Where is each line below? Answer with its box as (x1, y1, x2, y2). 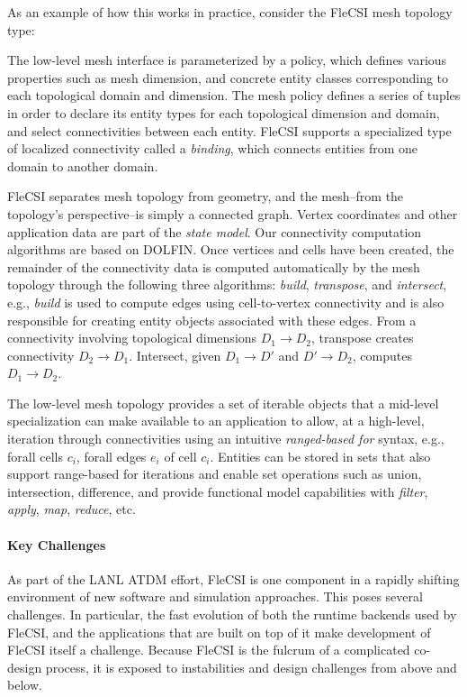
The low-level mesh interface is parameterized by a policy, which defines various (7, 50, 447, 69)
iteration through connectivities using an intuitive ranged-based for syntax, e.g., (7, 429, 445, 448)
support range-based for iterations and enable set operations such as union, (7, 464, 422, 483)
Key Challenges (7, 535, 106, 554)
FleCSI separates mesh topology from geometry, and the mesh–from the (7, 187, 404, 206)
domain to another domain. (7, 156, 158, 175)
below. (7, 675, 42, 694)
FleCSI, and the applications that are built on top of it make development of (7, 622, 431, 641)
